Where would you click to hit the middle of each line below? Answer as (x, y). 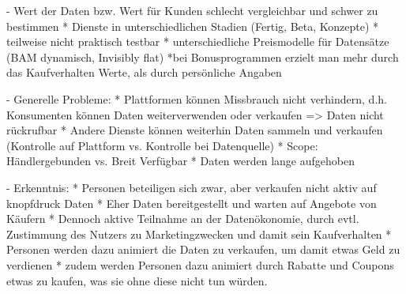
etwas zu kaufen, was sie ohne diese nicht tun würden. (137, 280)
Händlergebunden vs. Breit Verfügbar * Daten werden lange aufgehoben (180, 161)
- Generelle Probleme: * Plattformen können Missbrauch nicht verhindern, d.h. (197, 98)
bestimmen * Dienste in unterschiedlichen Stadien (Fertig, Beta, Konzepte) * (193, 26)
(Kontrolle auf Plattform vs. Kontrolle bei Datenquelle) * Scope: (162, 145)
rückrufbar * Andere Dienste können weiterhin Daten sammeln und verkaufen (195, 130)
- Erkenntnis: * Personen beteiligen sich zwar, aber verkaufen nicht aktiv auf (192, 187)
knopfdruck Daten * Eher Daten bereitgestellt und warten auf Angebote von (192, 203)
